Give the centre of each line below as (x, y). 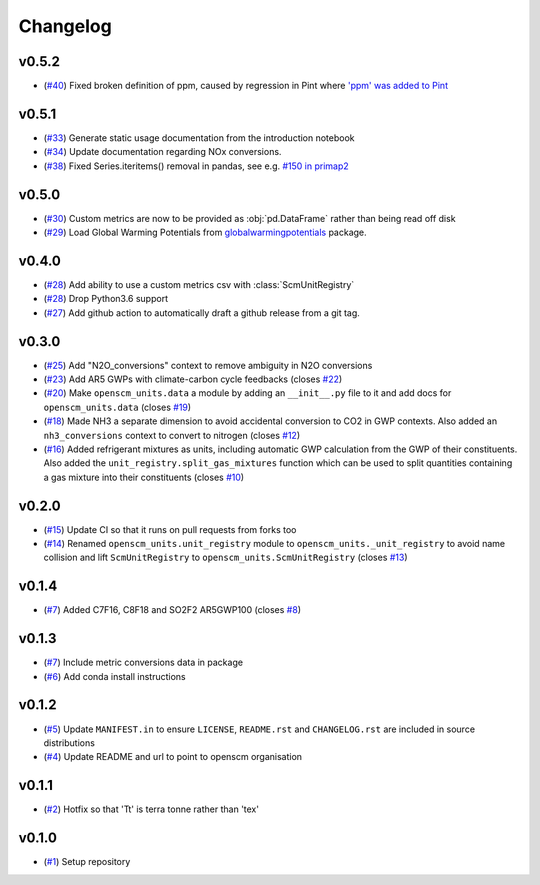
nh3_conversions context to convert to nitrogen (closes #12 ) (171, 435)
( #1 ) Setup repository (87, 862)
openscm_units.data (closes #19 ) (117, 407)
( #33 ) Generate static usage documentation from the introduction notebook (199, 137)
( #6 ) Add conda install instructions (114, 676)
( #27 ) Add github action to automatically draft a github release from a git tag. (201, 312)
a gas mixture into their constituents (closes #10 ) (144, 477)
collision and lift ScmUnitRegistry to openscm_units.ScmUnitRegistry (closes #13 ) (226, 557)
